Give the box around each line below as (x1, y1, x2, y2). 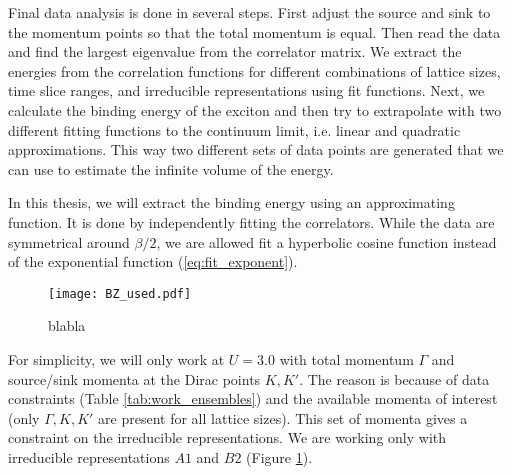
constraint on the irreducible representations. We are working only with (8, 427, 447, 448)
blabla (48, 315, 86, 336)
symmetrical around (8, 231, 130, 252)
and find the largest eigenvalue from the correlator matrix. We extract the (8, 41, 462, 62)
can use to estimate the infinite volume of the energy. (8, 158, 334, 179)
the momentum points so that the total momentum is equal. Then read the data (8, 21, 501, 42)
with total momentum (279, 348, 414, 369)
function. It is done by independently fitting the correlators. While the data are (8, 211, 495, 232)
